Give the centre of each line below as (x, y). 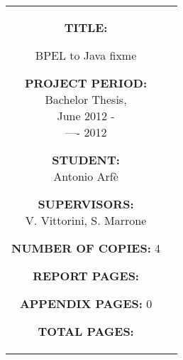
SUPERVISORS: (86, 204)
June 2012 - (86, 116)
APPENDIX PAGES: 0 (86, 303)
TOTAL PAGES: (86, 331)
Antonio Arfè (86, 176)
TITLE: (86, 27)
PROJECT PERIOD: (86, 83)
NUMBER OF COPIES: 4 (86, 248)
